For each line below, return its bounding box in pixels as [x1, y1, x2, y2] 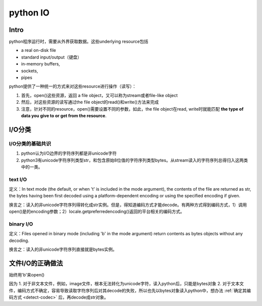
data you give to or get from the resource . [21, 113, 107, 118]
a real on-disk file [21, 48, 56, 53]
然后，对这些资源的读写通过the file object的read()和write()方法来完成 [21, 99, 159, 105]
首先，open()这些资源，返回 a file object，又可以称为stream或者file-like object [21, 92, 178, 98]
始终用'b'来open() [9, 272, 45, 278]
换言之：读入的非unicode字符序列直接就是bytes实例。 [9, 246, 117, 252]
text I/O [9, 176, 27, 183]
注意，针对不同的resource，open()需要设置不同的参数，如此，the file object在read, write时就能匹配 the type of [21, 106, 244, 112]
